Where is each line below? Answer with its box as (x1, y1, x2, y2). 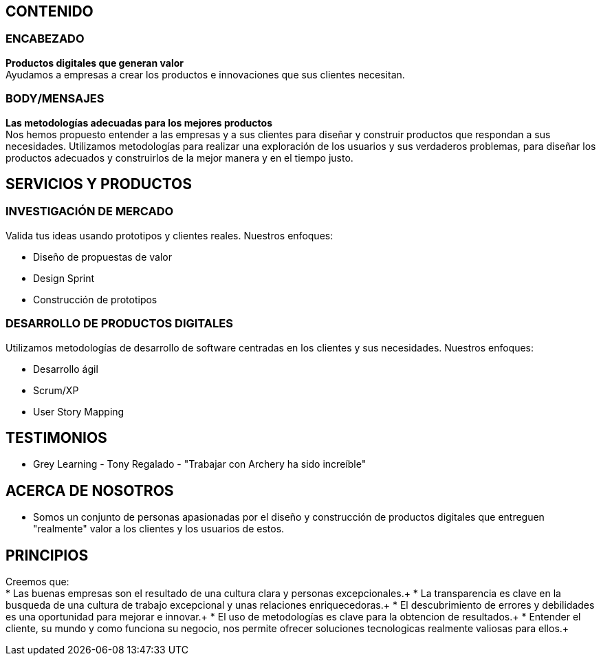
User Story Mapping (33, 405, 124, 418)
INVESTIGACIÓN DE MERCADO (6, 204, 174, 219)
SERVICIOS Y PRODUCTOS (6, 175, 193, 193)
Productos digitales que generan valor (6, 56, 184, 69)
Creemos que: (6, 576, 69, 588)
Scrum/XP (33, 384, 79, 396)
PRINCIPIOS (6, 546, 89, 564)
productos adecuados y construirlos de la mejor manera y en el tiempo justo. (6, 151, 353, 164)
